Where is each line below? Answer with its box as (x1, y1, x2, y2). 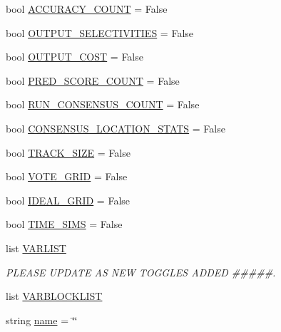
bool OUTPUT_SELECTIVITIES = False (6, 25, 194, 40)
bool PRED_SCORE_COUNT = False (6, 73, 180, 88)
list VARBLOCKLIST (6, 289, 103, 304)
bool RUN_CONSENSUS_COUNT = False (6, 97, 200, 112)
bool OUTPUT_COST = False (6, 49, 143, 64)
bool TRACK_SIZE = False (6, 145, 131, 160)
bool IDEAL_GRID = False (6, 192, 131, 207)
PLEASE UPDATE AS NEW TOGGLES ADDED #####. (6, 264, 276, 279)
